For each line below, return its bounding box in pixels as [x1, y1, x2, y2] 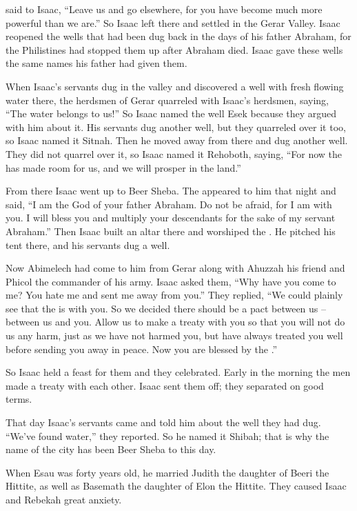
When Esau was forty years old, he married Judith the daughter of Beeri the [6, 465, 329, 479]
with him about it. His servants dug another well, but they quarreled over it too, [6, 119, 346, 134]
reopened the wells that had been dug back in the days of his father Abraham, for [6, 29, 351, 43]
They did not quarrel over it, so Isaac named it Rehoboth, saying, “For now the [6, 146, 343, 161]
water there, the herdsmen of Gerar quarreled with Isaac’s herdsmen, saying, [6, 92, 329, 107]
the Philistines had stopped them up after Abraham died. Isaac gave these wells [6, 42, 343, 57]
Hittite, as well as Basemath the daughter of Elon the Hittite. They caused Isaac [6, 479, 347, 493]
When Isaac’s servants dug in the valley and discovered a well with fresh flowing [6, 79, 344, 93]
